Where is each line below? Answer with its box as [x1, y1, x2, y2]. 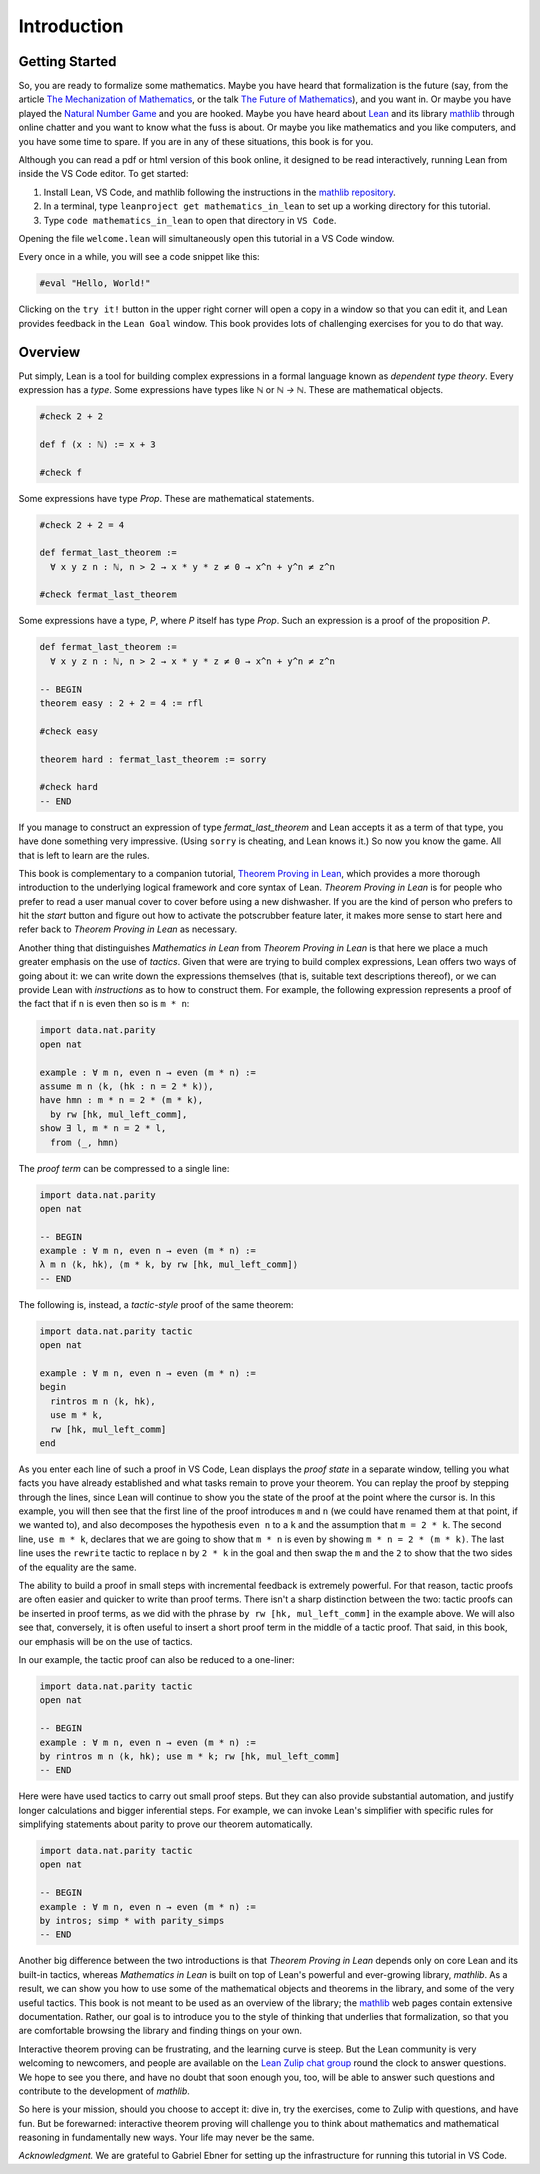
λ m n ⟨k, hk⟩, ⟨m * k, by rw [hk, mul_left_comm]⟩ [39, 1259, 299, 1270]
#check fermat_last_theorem [39, 589, 177, 600]
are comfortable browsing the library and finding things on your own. [18, 2025, 303, 2037]
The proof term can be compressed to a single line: [18, 1162, 230, 1174]
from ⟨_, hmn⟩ [50, 1136, 120, 1148]
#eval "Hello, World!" [39, 278, 151, 289]
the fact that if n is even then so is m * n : [18, 998, 190, 1010]
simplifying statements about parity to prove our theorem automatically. [18, 1818, 314, 1830]
